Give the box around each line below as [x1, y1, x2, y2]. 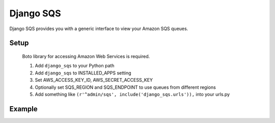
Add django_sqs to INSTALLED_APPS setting [35, 69, 132, 76]
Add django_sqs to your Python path [35, 63, 115, 69]
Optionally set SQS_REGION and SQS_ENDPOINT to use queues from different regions [35, 84, 216, 90]
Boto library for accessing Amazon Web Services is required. [22, 53, 150, 59]
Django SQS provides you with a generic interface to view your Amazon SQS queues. [9, 26, 188, 32]
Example [9, 105, 38, 113]
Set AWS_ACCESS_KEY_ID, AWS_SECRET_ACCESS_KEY [35, 77, 153, 83]
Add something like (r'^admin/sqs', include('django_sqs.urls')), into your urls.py [35, 91, 230, 97]
